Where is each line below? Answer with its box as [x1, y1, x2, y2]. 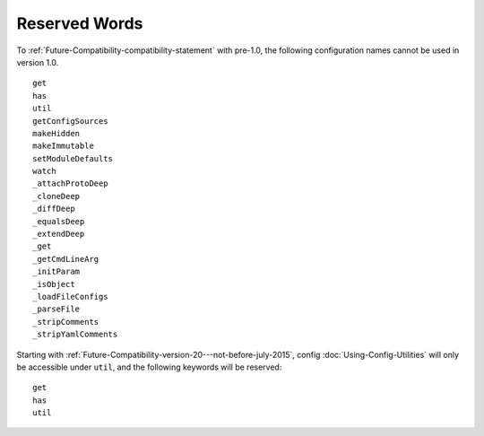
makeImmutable [32, 141, 94, 152]
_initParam [32, 266, 81, 277]
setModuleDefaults [32, 153, 114, 163]
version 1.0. [16, 57, 59, 67]
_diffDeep [32, 204, 75, 214]
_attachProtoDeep [32, 179, 108, 188]
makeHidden [32, 128, 81, 138]
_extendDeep [32, 229, 85, 240]
